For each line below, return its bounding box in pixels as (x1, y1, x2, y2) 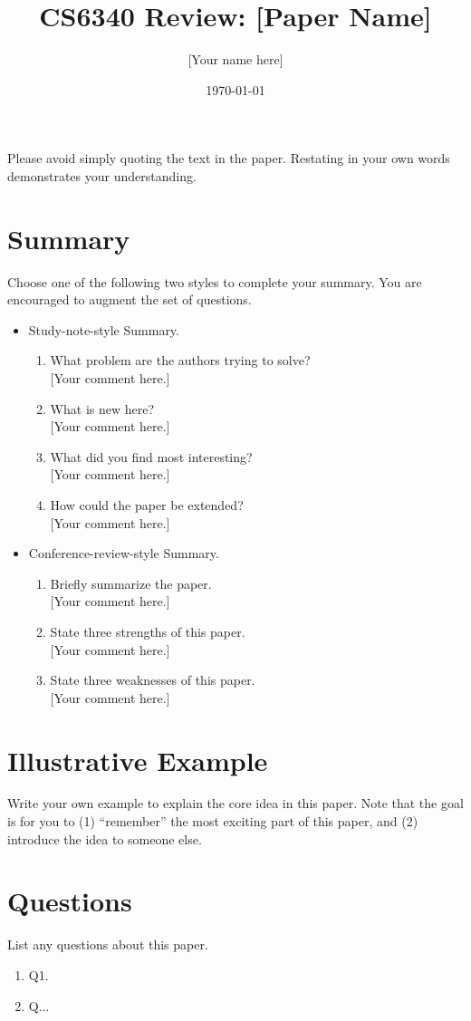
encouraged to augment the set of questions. (7, 290, 252, 309)
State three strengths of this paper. (50, 621, 245, 641)
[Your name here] (187, 50, 284, 69)
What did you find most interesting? (50, 447, 253, 466)
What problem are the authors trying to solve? (50, 351, 311, 370)
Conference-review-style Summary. (28, 544, 219, 563)
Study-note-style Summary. (28, 320, 179, 339)
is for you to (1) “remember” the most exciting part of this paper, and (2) (7, 812, 418, 831)
